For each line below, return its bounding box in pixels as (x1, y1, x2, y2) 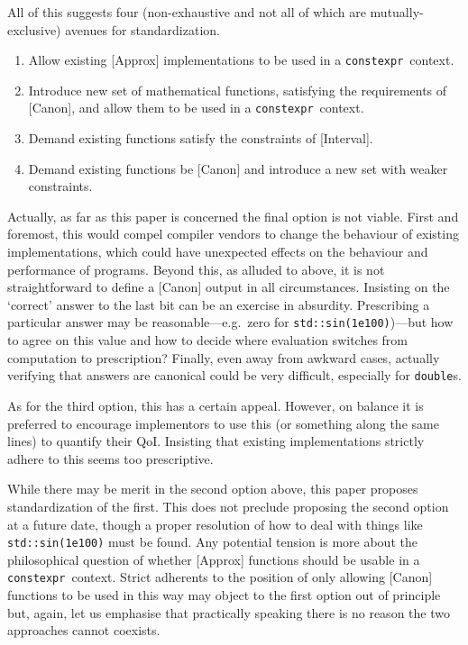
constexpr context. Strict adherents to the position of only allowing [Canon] (7, 568, 433, 586)
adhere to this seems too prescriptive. (7, 449, 214, 468)
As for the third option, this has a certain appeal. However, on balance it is (7, 395, 424, 414)
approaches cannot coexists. (7, 621, 161, 640)
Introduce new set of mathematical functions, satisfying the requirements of (28, 80, 447, 99)
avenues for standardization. (65, 20, 220, 39)
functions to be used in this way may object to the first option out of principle (7, 586, 441, 604)
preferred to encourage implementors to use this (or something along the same (7, 413, 439, 432)
